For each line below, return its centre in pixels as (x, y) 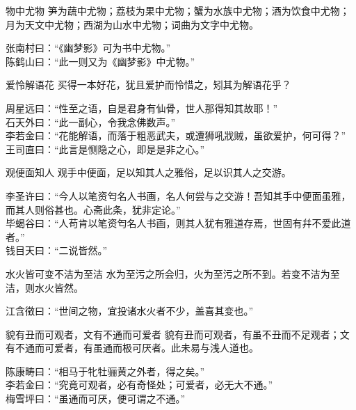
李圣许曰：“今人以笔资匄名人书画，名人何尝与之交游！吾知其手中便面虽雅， (178, 195)
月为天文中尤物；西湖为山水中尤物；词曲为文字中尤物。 (132, 24)
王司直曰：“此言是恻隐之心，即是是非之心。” (105, 149)
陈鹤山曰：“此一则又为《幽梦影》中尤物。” (100, 61)
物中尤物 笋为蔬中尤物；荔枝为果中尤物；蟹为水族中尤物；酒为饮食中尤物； (178, 10)
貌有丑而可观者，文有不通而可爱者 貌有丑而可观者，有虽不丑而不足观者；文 (178, 334)
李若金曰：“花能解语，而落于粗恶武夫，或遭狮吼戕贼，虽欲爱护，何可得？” (176, 135)
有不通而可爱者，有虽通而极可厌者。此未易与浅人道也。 (132, 348)
